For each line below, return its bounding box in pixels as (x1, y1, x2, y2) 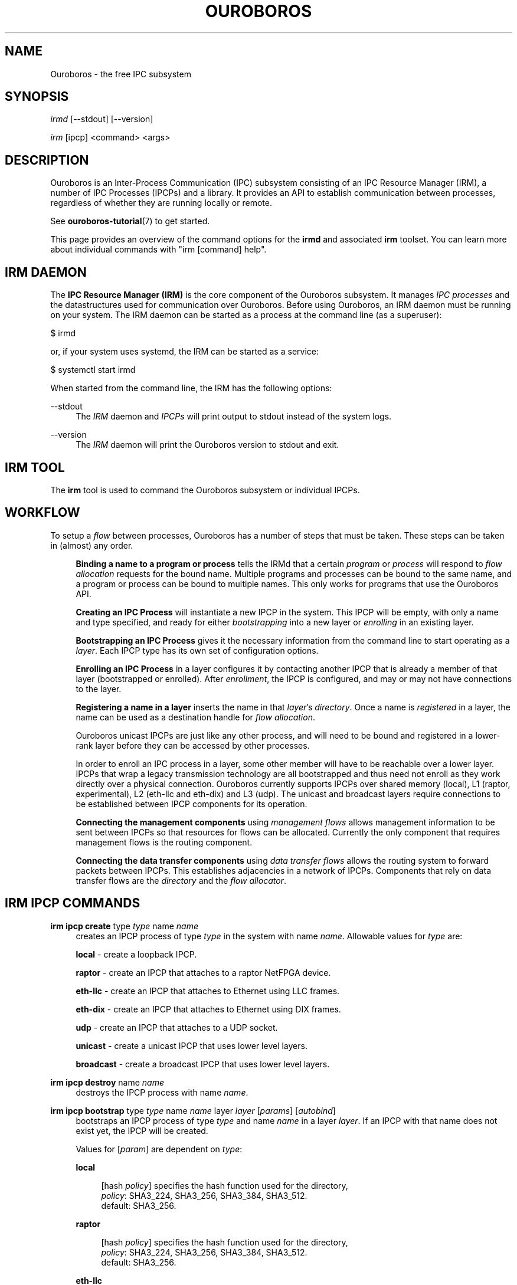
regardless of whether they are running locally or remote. (50, 198, 272, 208)
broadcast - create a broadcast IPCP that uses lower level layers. (76, 1058, 330, 1069)
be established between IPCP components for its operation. (76, 798, 307, 809)
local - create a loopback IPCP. (76, 949, 197, 959)
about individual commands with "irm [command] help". (50, 244, 267, 255)
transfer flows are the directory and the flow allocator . (76, 875, 286, 886)
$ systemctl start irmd (50, 365, 136, 375)
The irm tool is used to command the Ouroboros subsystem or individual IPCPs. (50, 484, 360, 495)
